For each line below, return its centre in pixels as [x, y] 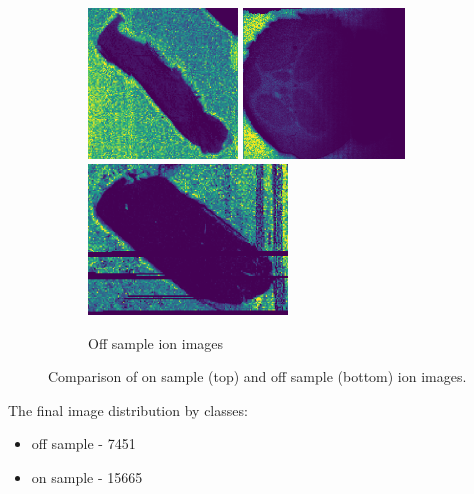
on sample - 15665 [87, 476]
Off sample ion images [156, 342]
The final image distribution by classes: [128, 409]
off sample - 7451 [83, 443]
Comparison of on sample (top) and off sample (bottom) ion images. [257, 376]
